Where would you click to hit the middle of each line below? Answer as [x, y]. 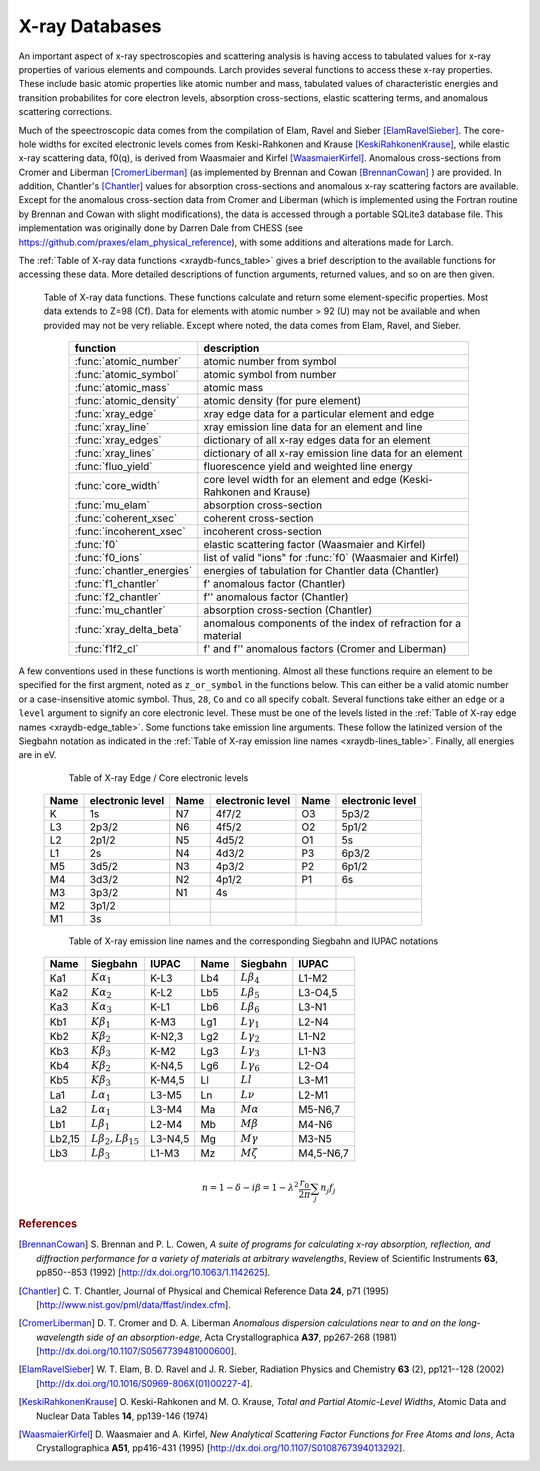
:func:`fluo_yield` [114, 466]
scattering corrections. [65, 112]
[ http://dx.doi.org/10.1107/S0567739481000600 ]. [136, 1351]
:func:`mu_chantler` [120, 610]
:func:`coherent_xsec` [126, 518]
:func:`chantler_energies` [133, 570]
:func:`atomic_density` [127, 400]
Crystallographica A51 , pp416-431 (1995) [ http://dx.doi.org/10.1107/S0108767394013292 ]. [220, 1448]
